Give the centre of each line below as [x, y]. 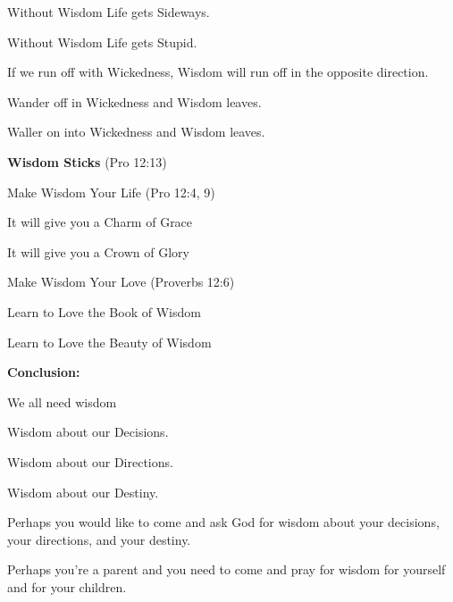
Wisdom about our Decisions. [88, 432]
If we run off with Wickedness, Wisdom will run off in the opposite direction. [218, 72]
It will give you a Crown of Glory [98, 251]
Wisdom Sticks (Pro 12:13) [87, 161]
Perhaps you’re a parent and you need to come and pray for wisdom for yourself [226, 569]
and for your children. [67, 586]
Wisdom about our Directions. [90, 461]
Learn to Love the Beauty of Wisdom [109, 342]
